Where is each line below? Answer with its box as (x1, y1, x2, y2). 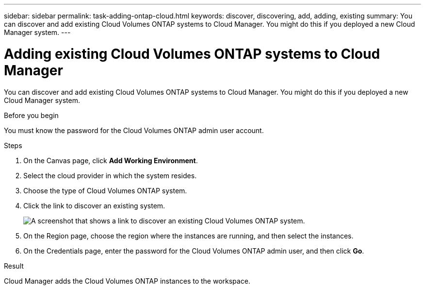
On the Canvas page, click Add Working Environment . (23, 156, 198, 165)
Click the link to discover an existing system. (23, 201, 165, 210)
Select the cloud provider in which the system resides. (23, 171, 197, 180)
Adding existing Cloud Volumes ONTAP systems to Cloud (4, 45, 380, 62)
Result (4, 261, 24, 270)
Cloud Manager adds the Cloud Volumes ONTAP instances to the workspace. (4, 276, 250, 285)
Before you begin (4, 111, 59, 119)
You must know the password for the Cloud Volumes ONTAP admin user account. (4, 126, 264, 135)
